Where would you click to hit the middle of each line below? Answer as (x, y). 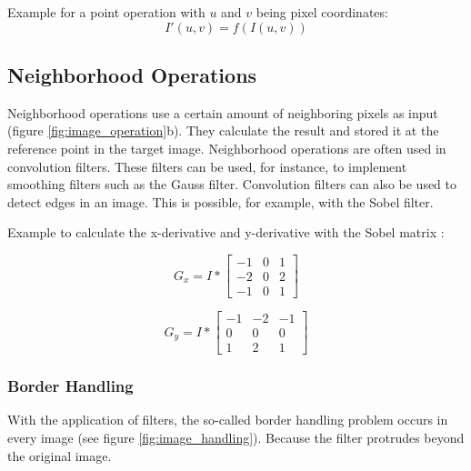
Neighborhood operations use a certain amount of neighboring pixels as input (223, 112)
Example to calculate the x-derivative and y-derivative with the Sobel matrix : (226, 232)
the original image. (60, 455)
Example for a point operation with (106, 12)
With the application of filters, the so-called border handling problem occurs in (228, 420)
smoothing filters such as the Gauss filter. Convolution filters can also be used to (232, 184)
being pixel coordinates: (322, 12)
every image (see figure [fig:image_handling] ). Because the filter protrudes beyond (236, 437)
